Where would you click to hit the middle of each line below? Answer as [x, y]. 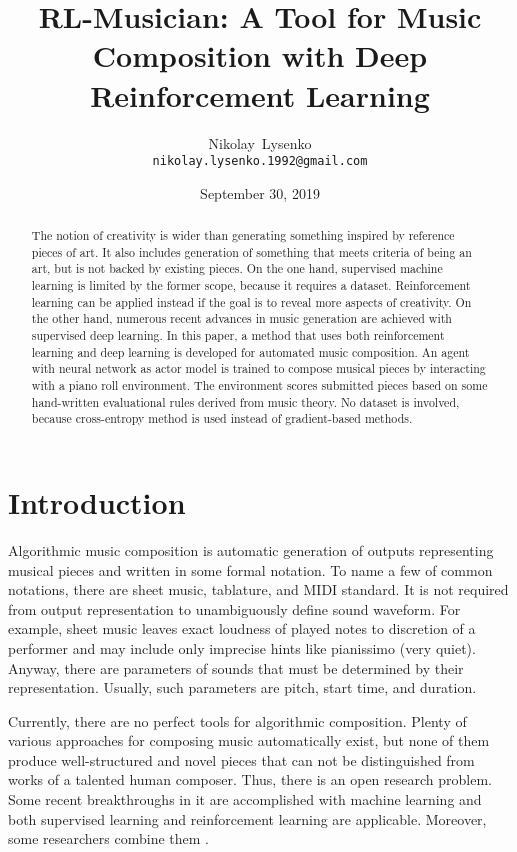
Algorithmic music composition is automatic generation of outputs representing [251, 549]
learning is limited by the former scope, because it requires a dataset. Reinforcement [251, 285]
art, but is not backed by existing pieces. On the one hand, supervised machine [237, 268]
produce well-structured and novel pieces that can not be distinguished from [241, 759]
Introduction [97, 502]
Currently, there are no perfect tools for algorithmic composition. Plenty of [237, 720]
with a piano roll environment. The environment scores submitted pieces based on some [259, 385]
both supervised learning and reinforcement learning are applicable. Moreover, [247, 818]
